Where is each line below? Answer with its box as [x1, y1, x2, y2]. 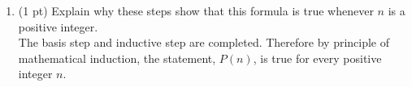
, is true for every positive [253, 49, 382, 66]
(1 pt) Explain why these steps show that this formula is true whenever [18, 2, 374, 19]
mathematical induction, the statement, [18, 49, 216, 66]
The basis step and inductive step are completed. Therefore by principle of [18, 34, 390, 51]
